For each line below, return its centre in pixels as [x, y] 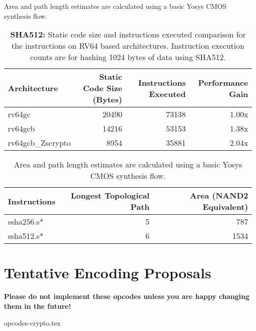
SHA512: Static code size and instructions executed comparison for [128, 34]
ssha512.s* [26, 236]
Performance [223, 82]
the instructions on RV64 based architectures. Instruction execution [128, 46]
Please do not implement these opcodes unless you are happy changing [127, 296]
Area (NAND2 [219, 196]
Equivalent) [225, 207]
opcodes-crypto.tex [32, 322]
